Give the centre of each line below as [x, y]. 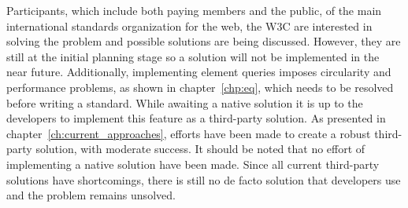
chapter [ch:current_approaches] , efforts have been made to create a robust [189, 133]
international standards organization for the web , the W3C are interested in [189, 26]
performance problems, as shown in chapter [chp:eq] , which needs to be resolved [200, 87]
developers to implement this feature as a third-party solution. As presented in [196, 118]
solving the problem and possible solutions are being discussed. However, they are [204, 41]
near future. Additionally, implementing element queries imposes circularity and [199, 72]
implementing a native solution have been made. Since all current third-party [193, 164]
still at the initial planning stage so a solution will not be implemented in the [193, 56]
